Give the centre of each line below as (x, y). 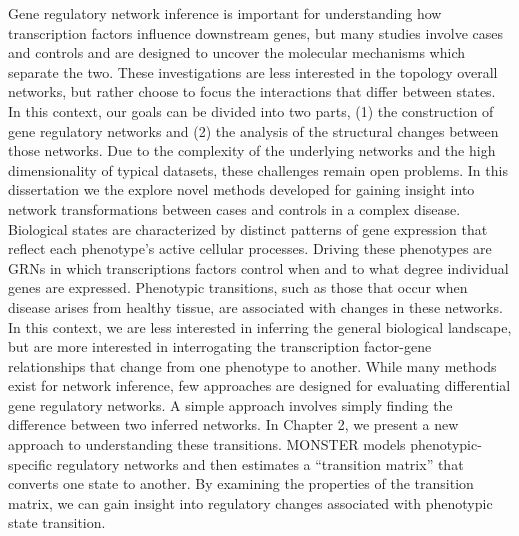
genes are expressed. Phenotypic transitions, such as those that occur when (238, 287)
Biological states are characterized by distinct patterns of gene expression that (248, 228)
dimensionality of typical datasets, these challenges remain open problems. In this (258, 169)
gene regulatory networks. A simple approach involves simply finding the (230, 404)
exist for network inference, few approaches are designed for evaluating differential (259, 385)
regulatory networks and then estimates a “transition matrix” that (260, 463)
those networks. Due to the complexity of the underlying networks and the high (252, 150)
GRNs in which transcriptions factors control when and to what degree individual (258, 267)
